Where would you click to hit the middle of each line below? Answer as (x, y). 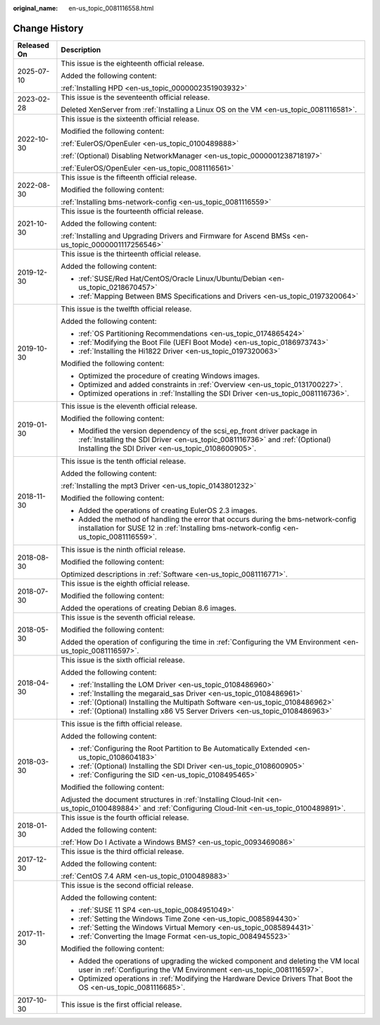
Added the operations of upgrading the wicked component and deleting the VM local (219, 961)
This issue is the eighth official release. (125, 583)
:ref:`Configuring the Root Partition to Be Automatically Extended (185, 748)
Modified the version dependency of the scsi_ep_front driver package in (198, 431)
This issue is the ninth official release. (123, 549)
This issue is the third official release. (122, 851)
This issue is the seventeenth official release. (135, 97)
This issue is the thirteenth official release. (131, 253)
